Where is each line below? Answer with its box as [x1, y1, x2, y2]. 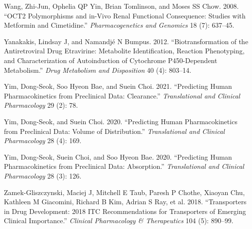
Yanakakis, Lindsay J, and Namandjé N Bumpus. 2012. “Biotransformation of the [4, 36, 249, 46]
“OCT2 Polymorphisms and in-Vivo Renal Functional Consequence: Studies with [4, 10, 246, 20]
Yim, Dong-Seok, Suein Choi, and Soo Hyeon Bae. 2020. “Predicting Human [4, 151, 232, 162]
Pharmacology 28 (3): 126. [4, 170, 82, 180]
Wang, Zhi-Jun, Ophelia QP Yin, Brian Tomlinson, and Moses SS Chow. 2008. [4, 1, 239, 11]
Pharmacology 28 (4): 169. [4, 135, 82, 146]
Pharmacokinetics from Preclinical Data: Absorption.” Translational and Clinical [4, 161, 244, 171]
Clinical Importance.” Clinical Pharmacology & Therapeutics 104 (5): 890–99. [4, 215, 234, 226]
